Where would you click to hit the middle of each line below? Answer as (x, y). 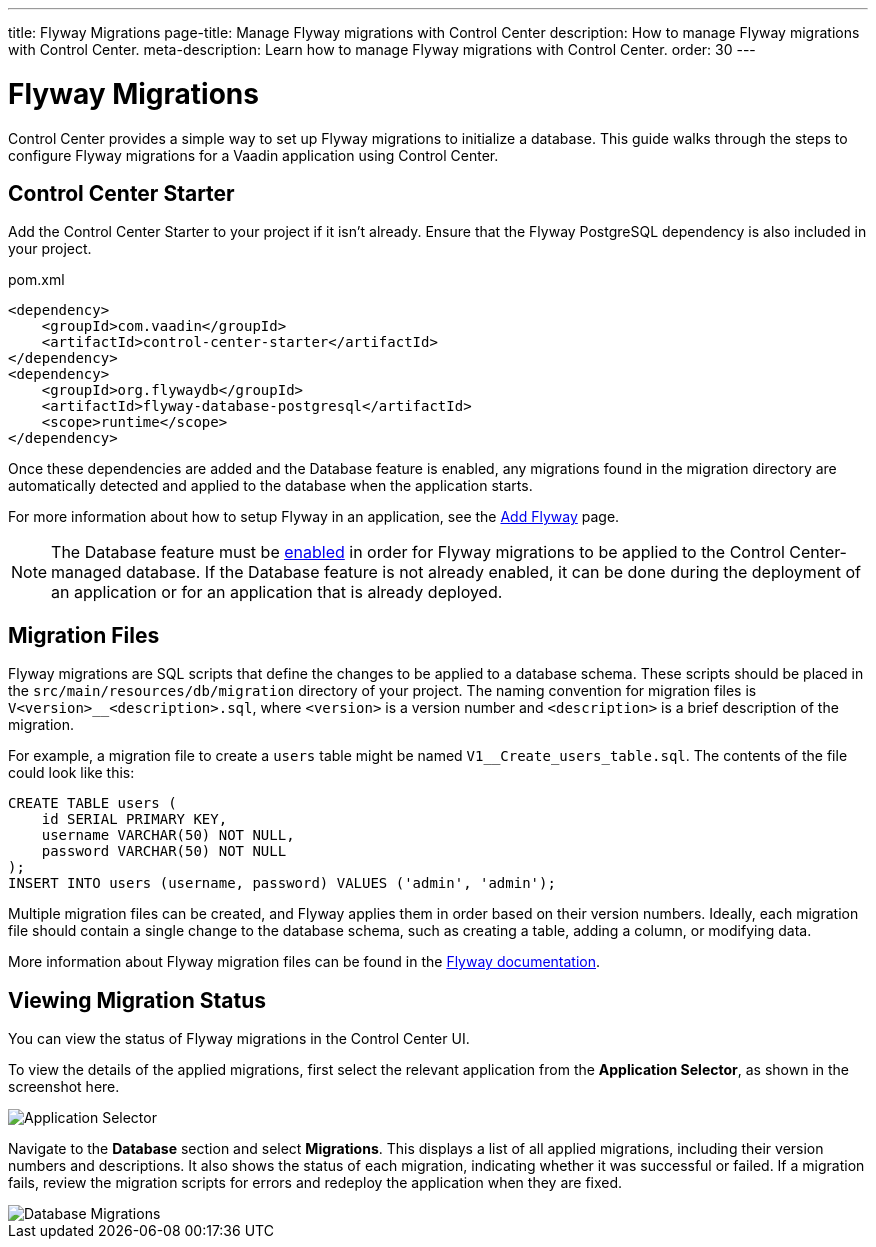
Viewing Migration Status (137, 1000)
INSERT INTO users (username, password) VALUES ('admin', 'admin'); (282, 883)
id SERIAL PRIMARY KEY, (134, 819)
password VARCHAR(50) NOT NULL (164, 851)
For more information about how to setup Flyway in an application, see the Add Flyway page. (314, 517)
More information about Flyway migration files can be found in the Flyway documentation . (304, 962)
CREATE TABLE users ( (92, 803)
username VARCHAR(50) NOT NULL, (168, 835)
